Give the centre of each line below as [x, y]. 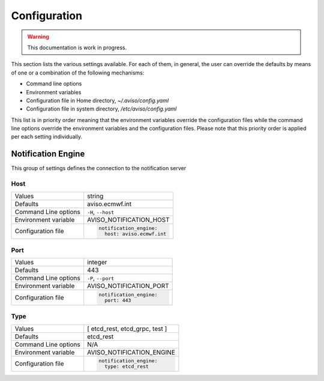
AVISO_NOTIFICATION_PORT [128, 286]
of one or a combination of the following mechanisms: [78, 73]
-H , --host [101, 212]
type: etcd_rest [127, 367]
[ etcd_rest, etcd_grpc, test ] [127, 329]
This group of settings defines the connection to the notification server [98, 168]
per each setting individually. [46, 137]
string [95, 196]
